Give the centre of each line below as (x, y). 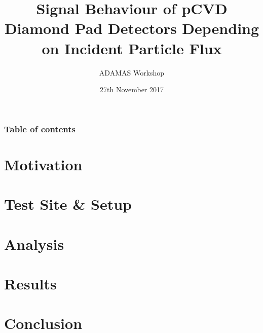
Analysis (34, 244)
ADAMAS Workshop (132, 72)
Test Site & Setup (68, 204)
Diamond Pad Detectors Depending (132, 28)
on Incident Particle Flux (132, 48)
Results (30, 283)
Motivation (43, 164)
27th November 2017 (132, 89)
